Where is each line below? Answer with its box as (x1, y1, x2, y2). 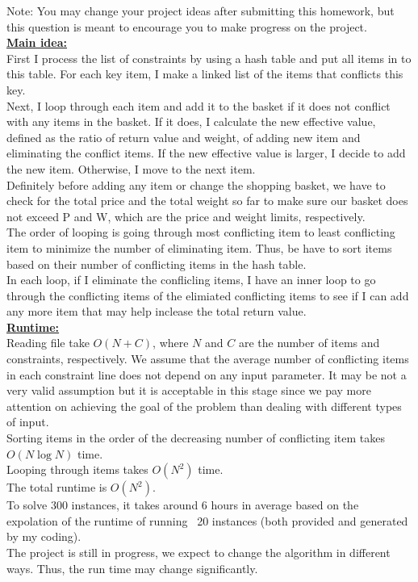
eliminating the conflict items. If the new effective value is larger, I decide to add (6, 144, 406, 161)
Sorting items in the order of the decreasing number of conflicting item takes (6, 429, 386, 446)
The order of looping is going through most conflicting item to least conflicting (6, 224, 395, 241)
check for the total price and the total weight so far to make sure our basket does (6, 192, 408, 209)
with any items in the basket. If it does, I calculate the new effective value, (6, 113, 376, 130)
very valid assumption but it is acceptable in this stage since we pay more (6, 382, 371, 399)
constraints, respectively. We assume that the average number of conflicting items (6, 350, 409, 367)
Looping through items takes (6, 461, 148, 478)
